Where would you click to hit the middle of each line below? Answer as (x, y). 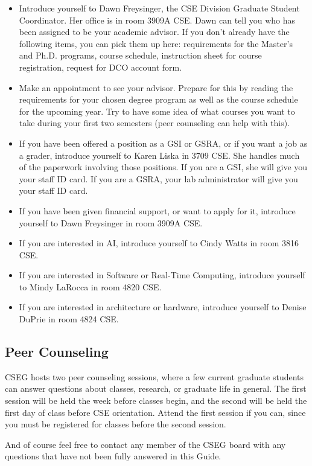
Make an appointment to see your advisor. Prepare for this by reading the (156, 87)
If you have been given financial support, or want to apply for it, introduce (157, 210)
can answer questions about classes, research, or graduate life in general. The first (156, 388)
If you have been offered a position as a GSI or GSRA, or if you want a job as (163, 143)
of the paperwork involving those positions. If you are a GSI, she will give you (163, 167)
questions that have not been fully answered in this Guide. (113, 456)
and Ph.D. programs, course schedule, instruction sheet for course (140, 55)
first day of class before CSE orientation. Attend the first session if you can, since (155, 412)
